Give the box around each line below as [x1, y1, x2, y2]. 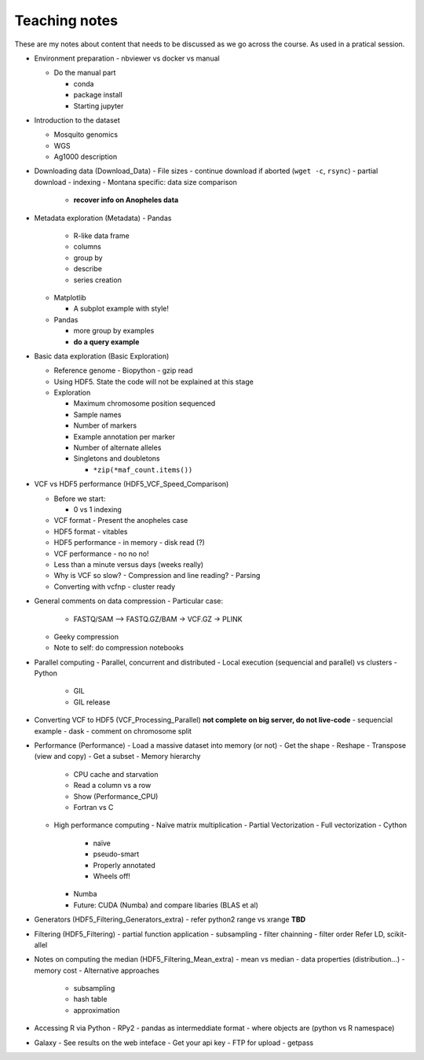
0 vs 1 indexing [73, 505, 122, 514]
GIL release [73, 697, 111, 707]
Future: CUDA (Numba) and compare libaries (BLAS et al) [73, 900, 259, 910]
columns [73, 242, 101, 252]
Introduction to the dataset [34, 115, 121, 125]
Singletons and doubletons [73, 454, 160, 463]
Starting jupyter [73, 101, 124, 110]
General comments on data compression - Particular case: [34, 596, 224, 605]
